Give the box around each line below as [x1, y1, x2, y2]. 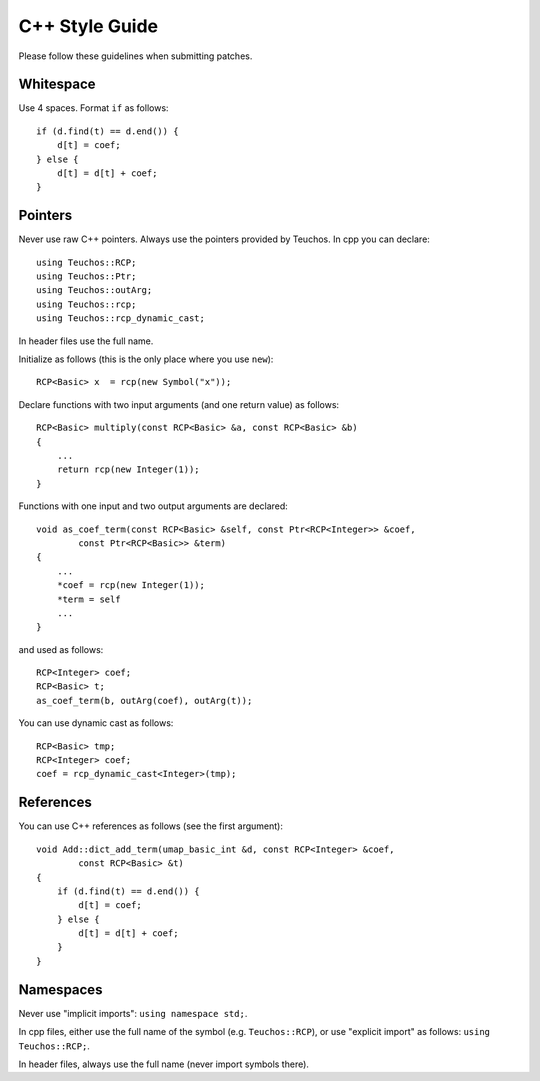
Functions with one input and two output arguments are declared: [18, 500, 289, 512]
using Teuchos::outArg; [36, 285, 153, 296]
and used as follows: [18, 643, 104, 655]
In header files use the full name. [18, 335, 154, 347]
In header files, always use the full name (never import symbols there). [18, 1058, 310, 1070]
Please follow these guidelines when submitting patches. [18, 50, 253, 62]
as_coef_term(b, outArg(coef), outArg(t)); [36, 695, 253, 706]
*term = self [56, 593, 121, 605]
